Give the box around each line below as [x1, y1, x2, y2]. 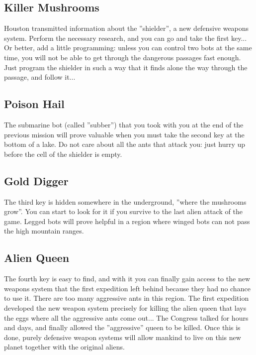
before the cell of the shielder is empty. [4, 148, 122, 159]
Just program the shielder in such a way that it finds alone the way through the [4, 62, 248, 72]
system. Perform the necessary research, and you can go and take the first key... [4, 32, 247, 43]
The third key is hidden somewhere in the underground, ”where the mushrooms [4, 196, 247, 207]
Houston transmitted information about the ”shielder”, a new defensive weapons [4, 23, 249, 33]
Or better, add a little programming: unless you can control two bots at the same [4, 42, 252, 53]
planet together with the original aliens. [4, 342, 125, 352]
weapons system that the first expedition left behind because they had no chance [4, 283, 251, 293]
